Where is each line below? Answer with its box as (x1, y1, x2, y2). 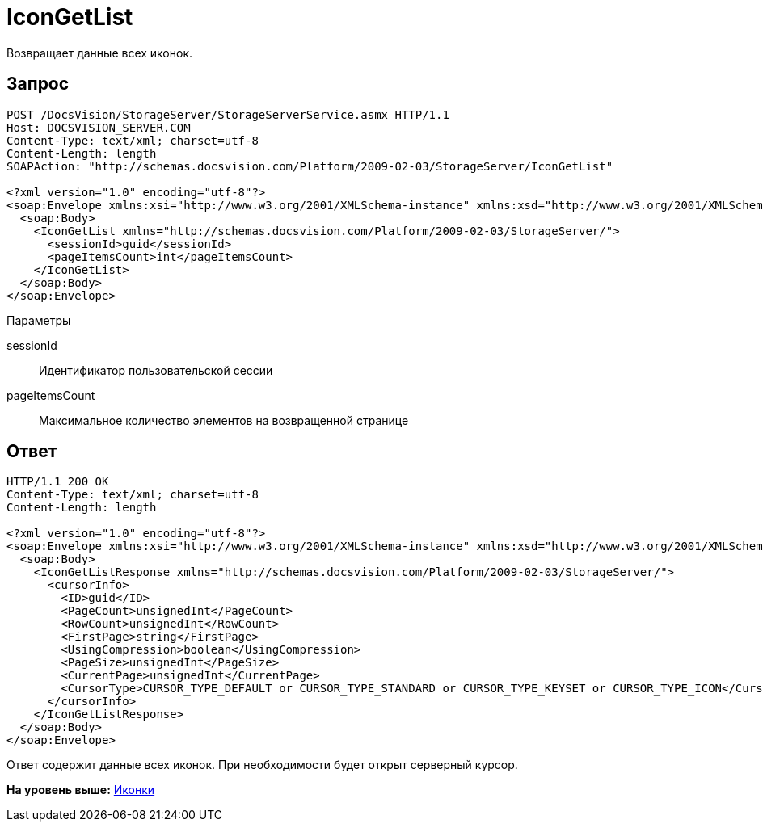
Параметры (6, 313, 71, 327)
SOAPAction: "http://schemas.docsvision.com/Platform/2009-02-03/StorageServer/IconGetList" (6, 159, 613, 173)
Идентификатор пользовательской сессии (39, 363, 273, 377)
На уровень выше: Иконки (6, 783, 155, 797)
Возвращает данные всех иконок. (6, 45, 193, 60)
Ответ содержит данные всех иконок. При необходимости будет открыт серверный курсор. (6, 758, 518, 772)
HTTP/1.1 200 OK (6, 475, 109, 489)
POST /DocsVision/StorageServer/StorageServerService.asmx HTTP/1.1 (6, 107, 449, 121)
